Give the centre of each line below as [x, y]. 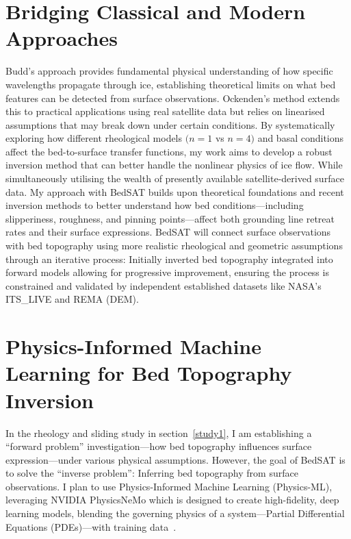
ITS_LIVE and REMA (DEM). [72, 299]
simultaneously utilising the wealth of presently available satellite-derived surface [175, 178]
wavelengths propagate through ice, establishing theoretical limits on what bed [171, 84]
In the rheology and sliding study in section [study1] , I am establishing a [159, 433]
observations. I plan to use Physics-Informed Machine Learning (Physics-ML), [169, 486]
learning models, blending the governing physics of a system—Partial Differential [175, 513]
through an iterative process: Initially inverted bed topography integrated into [169, 259]
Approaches [62, 38]
